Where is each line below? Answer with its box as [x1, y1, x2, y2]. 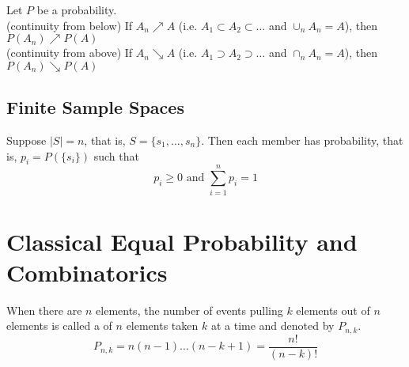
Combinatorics [6, 255, 168, 288]
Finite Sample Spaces [6, 95, 184, 119]
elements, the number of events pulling [96, 301, 283, 318]
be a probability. [36, 2, 117, 17]
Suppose [6, 131, 47, 148]
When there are [6, 301, 82, 318]
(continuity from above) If [6, 44, 133, 61]
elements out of [296, 301, 370, 318]
